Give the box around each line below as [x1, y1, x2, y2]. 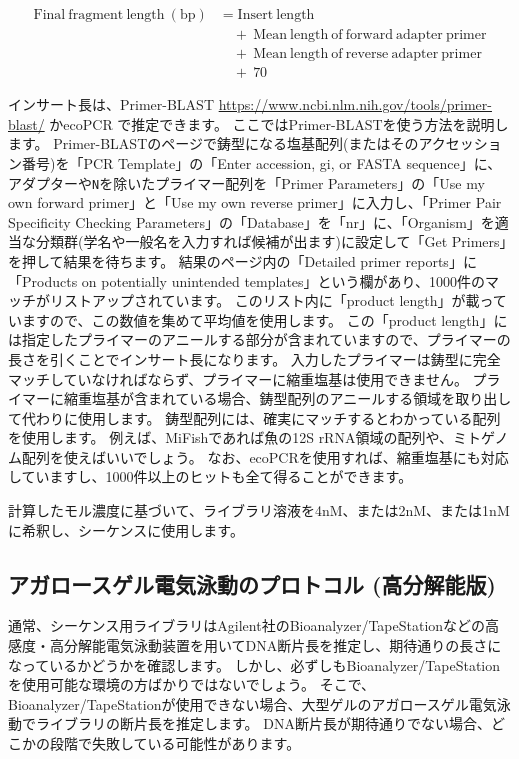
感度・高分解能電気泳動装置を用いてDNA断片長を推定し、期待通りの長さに [8, 635, 502, 656]
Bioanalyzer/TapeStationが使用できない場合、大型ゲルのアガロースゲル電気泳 [8, 693, 511, 714]
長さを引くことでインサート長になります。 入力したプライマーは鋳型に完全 [8, 348, 501, 369]
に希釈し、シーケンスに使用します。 [8, 519, 244, 540]
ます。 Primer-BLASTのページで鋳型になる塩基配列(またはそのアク [8, 133, 446, 154]
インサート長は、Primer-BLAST [8, 94, 214, 115]
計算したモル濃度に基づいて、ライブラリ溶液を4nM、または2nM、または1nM [8, 500, 510, 521]
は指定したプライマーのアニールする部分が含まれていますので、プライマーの [8, 329, 511, 350]
